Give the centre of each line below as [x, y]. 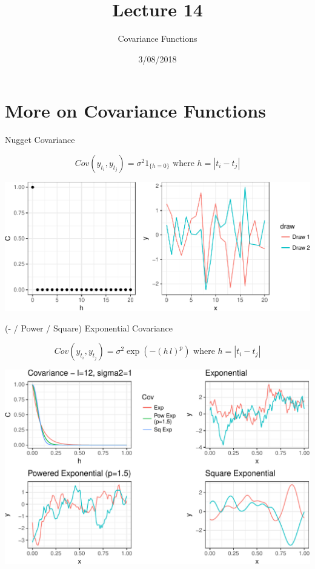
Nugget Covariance [40, 140]
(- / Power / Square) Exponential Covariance [89, 328]
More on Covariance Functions [135, 111]
